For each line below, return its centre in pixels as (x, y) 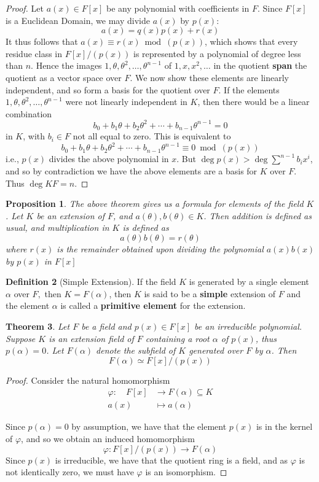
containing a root (177, 338)
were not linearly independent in (126, 102)
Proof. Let (25, 8)
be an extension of (71, 215)
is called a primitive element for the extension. (153, 305)
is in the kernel (284, 426)
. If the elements (249, 89)
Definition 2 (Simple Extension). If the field (91, 282)
